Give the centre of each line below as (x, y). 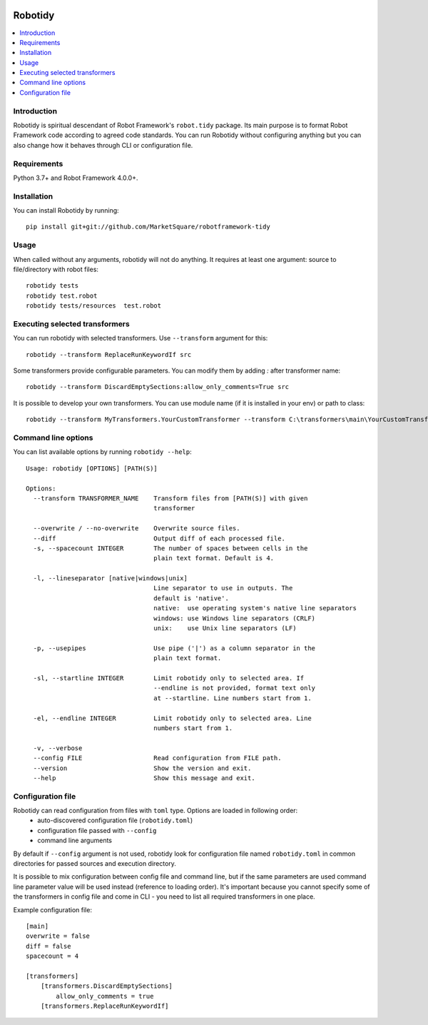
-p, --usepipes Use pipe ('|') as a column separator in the (174, 648)
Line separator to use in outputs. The (223, 588)
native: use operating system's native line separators (255, 608)
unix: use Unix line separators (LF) (225, 628)
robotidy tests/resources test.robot (94, 306)
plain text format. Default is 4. (214, 558)
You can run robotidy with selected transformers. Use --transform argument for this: (141, 338)
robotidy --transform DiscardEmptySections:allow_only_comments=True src (158, 387)
